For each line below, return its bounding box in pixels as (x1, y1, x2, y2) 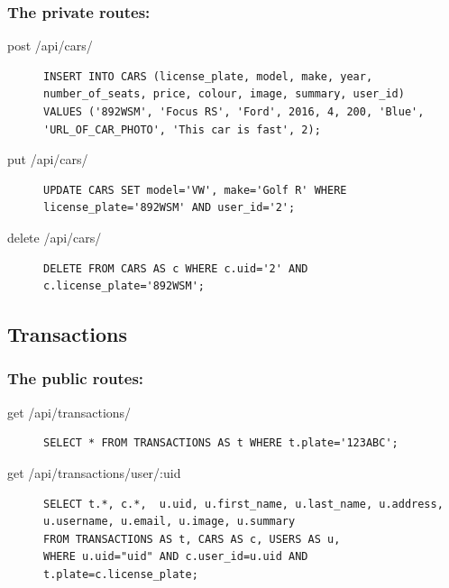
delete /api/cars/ (7, 227, 102, 246)
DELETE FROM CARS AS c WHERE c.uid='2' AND (43, 262, 308, 275)
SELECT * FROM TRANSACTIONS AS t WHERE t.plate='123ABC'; (43, 436, 399, 450)
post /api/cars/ (7, 36, 93, 55)
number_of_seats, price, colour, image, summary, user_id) (43, 87, 405, 101)
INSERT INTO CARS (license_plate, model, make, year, (43, 69, 373, 83)
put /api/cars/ (7, 150, 88, 169)
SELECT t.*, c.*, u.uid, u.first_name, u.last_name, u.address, (43, 497, 444, 510)
